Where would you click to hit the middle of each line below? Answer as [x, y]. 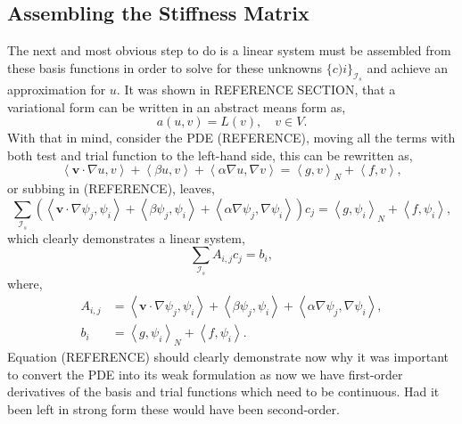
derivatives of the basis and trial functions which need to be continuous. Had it [223, 391]
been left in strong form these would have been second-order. [173, 409]
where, [25, 283]
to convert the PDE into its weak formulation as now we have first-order [205, 374]
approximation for [57, 89]
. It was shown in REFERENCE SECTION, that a [256, 89]
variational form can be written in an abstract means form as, [177, 106]
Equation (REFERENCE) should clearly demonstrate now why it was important [228, 357]
